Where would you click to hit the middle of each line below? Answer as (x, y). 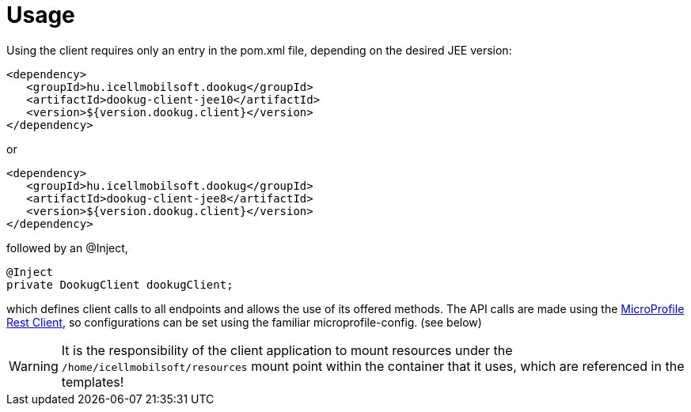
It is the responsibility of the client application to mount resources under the (287, 350)
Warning (34, 366)
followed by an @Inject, (67, 248)
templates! (93, 382)
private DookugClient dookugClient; (120, 284)
